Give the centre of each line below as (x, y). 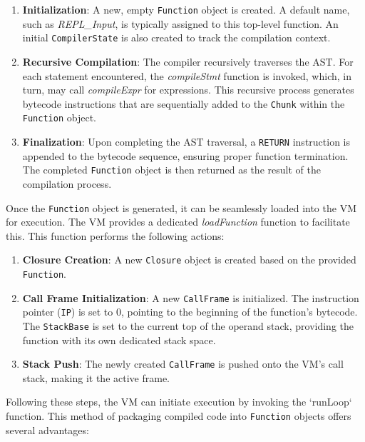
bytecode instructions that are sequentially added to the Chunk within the (184, 103)
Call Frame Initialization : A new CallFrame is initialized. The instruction (191, 297)
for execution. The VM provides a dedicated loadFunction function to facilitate (178, 222)
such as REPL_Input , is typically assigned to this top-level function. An (180, 23)
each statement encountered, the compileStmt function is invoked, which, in (187, 75)
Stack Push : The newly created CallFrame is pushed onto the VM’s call (183, 364)
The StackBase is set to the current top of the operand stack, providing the (188, 325)
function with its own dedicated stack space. (119, 340)
